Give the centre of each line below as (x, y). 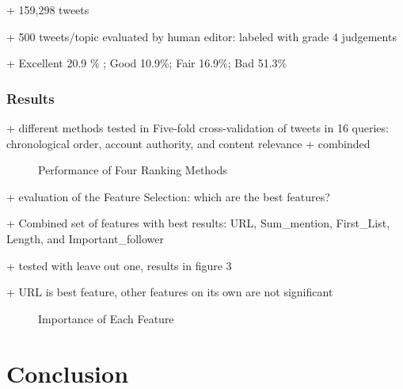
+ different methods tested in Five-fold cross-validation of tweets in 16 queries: (198, 128)
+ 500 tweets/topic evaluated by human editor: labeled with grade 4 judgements (201, 36)
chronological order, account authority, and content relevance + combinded (188, 143)
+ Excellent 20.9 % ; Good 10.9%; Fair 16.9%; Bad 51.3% (147, 63)
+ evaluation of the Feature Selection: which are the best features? (168, 196)
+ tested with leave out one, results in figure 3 (119, 265)
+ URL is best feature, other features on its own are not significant (170, 292)
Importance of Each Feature (106, 318)
